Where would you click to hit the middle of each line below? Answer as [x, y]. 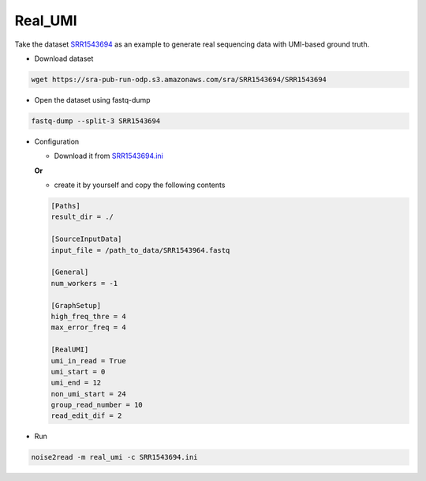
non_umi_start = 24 [88, 394]
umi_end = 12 [76, 383]
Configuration [57, 141]
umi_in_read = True [88, 361]
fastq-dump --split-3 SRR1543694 [96, 121]
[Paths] [65, 206]
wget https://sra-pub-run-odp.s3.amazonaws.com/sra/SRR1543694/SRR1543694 [179, 79]
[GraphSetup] [76, 305]
